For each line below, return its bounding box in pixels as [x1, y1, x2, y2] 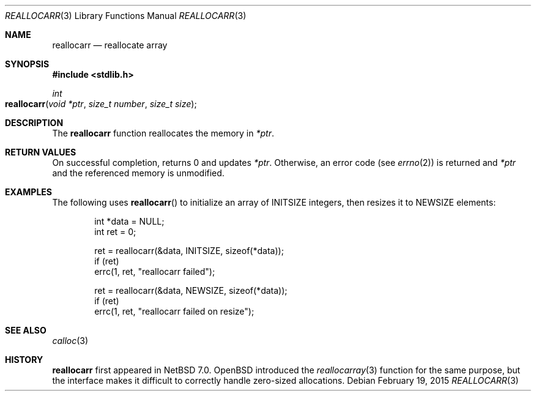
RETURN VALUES [5, 147, 76, 157]
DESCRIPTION [5, 118, 64, 128]
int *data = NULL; [94, 216, 165, 226]
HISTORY [5, 354, 43, 365]
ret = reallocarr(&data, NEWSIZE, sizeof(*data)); [94, 285, 288, 296]
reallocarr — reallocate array [52, 40, 168, 50]
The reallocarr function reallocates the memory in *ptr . [52, 128, 274, 138]
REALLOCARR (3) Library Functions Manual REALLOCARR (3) [5, 10, 247, 21]
